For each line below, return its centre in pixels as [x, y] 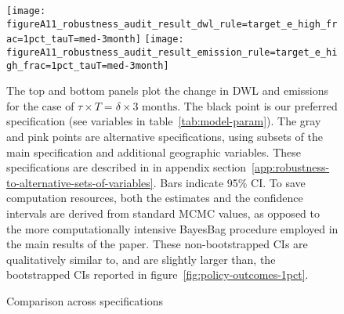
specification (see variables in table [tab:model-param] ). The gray [164, 121]
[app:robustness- [291, 167]
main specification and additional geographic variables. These [154, 152]
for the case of [40, 105]
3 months [155, 107]
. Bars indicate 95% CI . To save [229, 182]
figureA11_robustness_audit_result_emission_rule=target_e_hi [172, 52]
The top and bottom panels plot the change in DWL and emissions [167, 90]
